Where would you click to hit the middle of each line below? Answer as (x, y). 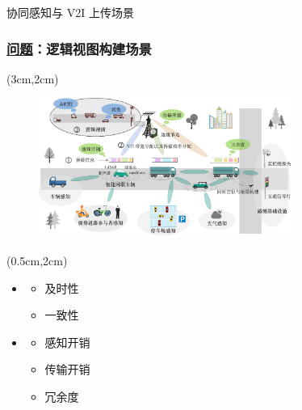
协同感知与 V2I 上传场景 (70, 12)
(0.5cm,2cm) (37, 260)
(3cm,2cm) (33, 78)
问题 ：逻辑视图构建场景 (79, 48)
